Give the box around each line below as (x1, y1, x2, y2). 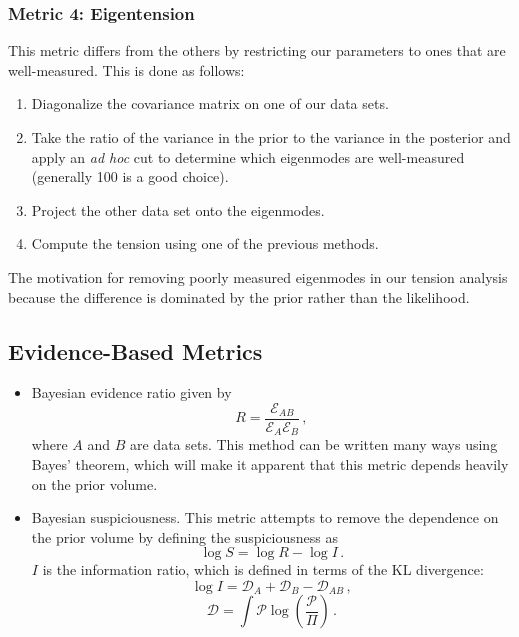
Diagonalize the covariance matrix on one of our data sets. (31, 93, 389, 114)
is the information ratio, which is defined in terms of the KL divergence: (42, 559, 484, 580)
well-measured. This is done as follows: (8, 59, 245, 80)
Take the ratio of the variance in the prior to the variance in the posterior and (31, 127, 511, 147)
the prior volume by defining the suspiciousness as (31, 526, 339, 547)
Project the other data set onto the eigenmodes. (31, 199, 325, 220)
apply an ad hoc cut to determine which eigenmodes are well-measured (31, 146, 465, 167)
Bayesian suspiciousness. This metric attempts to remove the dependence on (31, 507, 499, 528)
